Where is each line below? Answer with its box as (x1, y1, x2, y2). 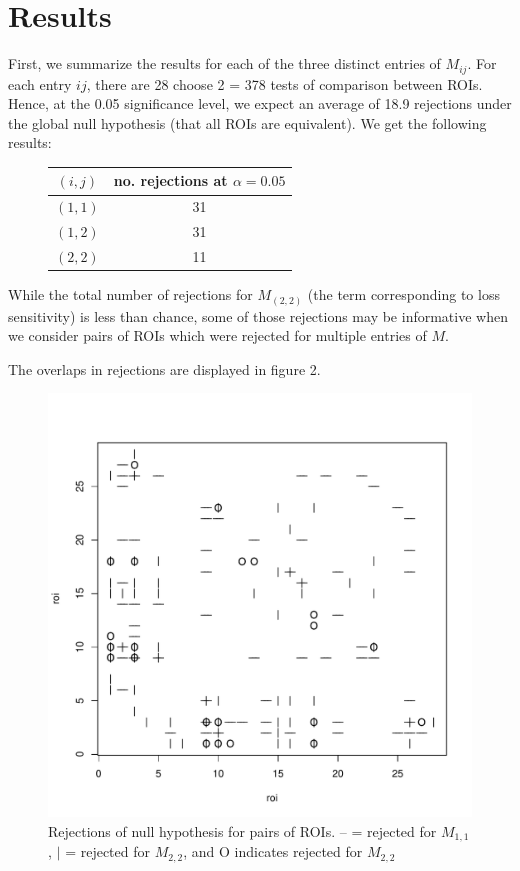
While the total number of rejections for (8, 284, 253, 305)
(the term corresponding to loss (307, 284, 500, 305)
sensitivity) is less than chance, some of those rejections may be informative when (8, 305, 508, 326)
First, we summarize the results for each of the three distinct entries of (8, 53, 441, 74)
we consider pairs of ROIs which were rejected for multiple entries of (8, 325, 427, 346)
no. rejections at (113, 170, 228, 191)
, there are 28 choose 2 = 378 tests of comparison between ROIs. (86, 73, 483, 94)
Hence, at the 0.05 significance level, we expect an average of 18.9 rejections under (8, 93, 512, 114)
